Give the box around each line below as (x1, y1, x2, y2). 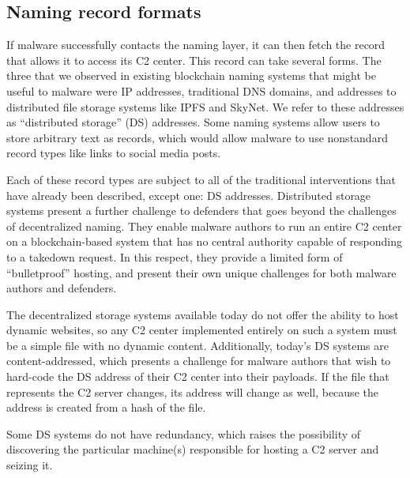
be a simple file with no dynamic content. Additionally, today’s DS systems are (6, 337, 389, 353)
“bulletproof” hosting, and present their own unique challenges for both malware (6, 264, 397, 280)
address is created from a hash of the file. (6, 399, 206, 416)
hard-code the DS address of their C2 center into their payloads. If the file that (6, 368, 389, 385)
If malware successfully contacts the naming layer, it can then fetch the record (6, 36, 386, 53)
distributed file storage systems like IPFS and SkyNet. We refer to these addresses (6, 98, 404, 115)
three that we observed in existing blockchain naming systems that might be (6, 67, 376, 84)
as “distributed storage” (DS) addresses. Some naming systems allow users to (6, 114, 380, 130)
